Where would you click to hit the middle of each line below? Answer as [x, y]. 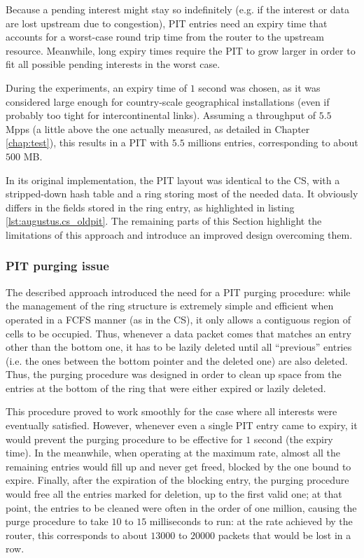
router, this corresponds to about [77, 535]
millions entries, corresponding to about [273, 142]
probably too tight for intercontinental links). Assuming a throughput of [161, 115]
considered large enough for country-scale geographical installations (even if [168, 101]
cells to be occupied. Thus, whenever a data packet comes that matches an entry [178, 333]
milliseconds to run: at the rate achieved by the [251, 521]
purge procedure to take [57, 521]
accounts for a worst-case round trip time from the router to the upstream [165, 37]
